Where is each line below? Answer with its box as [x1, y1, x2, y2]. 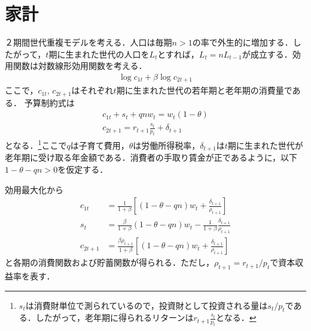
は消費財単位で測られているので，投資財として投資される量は [25, 299, 268, 311]
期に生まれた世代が [227, 139, 303, 151]
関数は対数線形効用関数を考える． [13, 59, 147, 72]
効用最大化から [5, 183, 63, 195]
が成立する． [242, 47, 292, 60]
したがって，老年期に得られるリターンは [35, 311, 194, 324]
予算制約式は [24, 96, 75, 109]
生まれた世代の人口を [65, 47, 150, 60]
